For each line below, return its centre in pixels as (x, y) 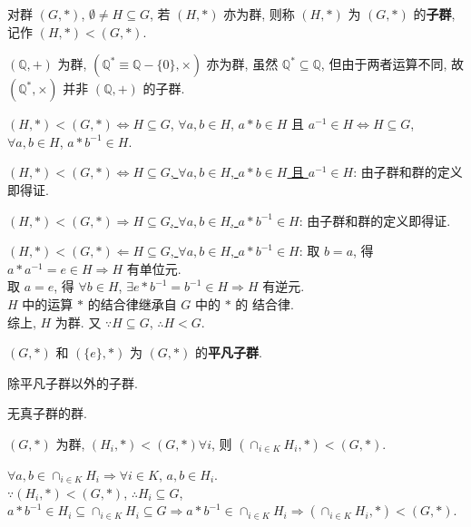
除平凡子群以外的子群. (73, 382)
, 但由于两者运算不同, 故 (392, 64)
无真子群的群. (47, 413)
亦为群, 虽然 (242, 64)
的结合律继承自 (132, 303)
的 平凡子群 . (228, 352)
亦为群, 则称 (259, 14)
